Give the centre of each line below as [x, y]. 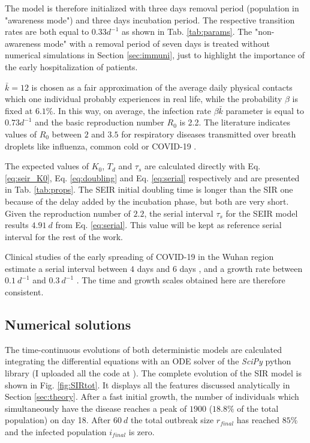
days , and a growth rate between [241, 268]
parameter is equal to [265, 110]
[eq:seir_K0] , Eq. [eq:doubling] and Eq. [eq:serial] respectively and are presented [152, 177]
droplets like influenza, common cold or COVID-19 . [101, 146]
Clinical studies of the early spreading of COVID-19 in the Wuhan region [139, 257]
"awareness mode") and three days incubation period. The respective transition [150, 20]
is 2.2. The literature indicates [235, 122]
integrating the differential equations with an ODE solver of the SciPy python [148, 361]
